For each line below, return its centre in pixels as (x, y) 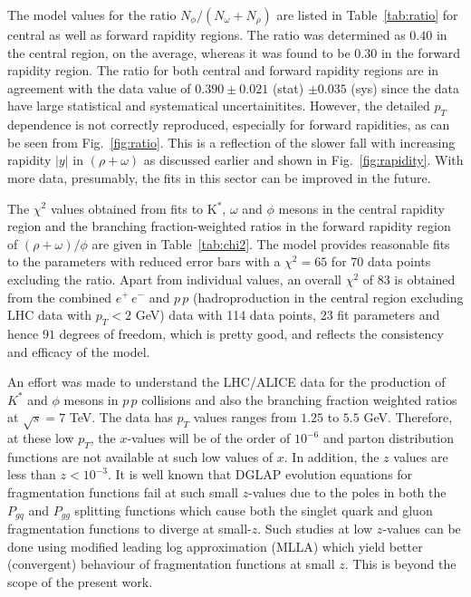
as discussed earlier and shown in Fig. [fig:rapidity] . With (303, 160)
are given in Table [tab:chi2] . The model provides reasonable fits (271, 243)
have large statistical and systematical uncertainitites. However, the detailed (219, 106)
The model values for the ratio (92, 14)
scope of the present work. (80, 581)
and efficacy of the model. (79, 351)
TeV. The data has (121, 417)
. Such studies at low (315, 529)
